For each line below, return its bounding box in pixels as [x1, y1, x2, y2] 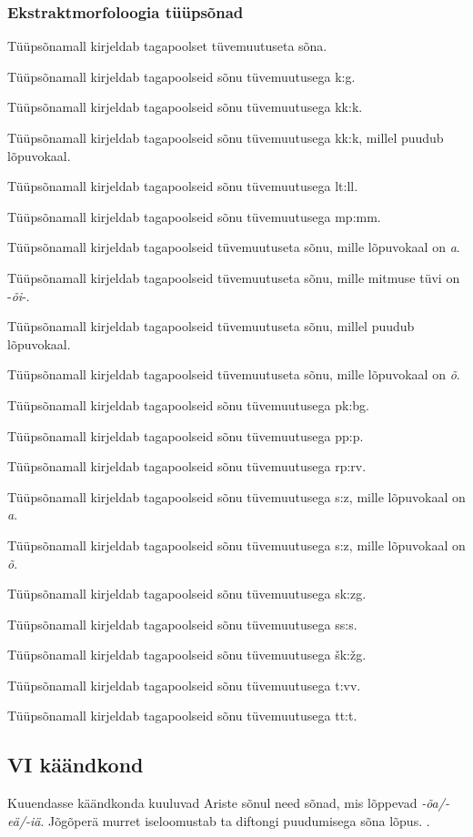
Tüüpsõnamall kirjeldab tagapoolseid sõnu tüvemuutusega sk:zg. [7, 584, 367, 603]
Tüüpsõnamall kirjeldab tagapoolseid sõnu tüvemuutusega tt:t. [7, 706, 357, 725]
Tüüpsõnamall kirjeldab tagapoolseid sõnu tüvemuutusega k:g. [7, 66, 356, 86]
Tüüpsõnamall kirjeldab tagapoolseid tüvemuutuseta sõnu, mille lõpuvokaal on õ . [7, 365, 460, 384]
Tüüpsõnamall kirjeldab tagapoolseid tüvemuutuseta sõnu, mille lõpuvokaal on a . [7, 237, 460, 257]
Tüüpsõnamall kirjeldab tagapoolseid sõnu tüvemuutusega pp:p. [7, 426, 364, 445]
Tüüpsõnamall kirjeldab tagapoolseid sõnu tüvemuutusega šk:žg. [7, 645, 367, 664]
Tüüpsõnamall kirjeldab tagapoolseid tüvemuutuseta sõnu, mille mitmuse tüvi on [7, 267, 460, 287]
